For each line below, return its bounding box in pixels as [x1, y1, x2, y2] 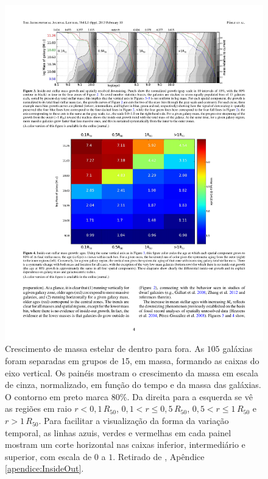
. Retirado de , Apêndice [113, 450, 205, 463]
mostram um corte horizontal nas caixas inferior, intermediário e [5, 438, 245, 451]
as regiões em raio [5, 402, 72, 415]
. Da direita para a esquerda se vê [127, 390, 253, 403]
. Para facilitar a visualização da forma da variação [38, 414, 229, 427]
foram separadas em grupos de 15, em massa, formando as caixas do [5, 354, 259, 367]
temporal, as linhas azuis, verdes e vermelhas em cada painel [5, 426, 231, 439]
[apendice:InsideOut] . [5, 462, 84, 475]
